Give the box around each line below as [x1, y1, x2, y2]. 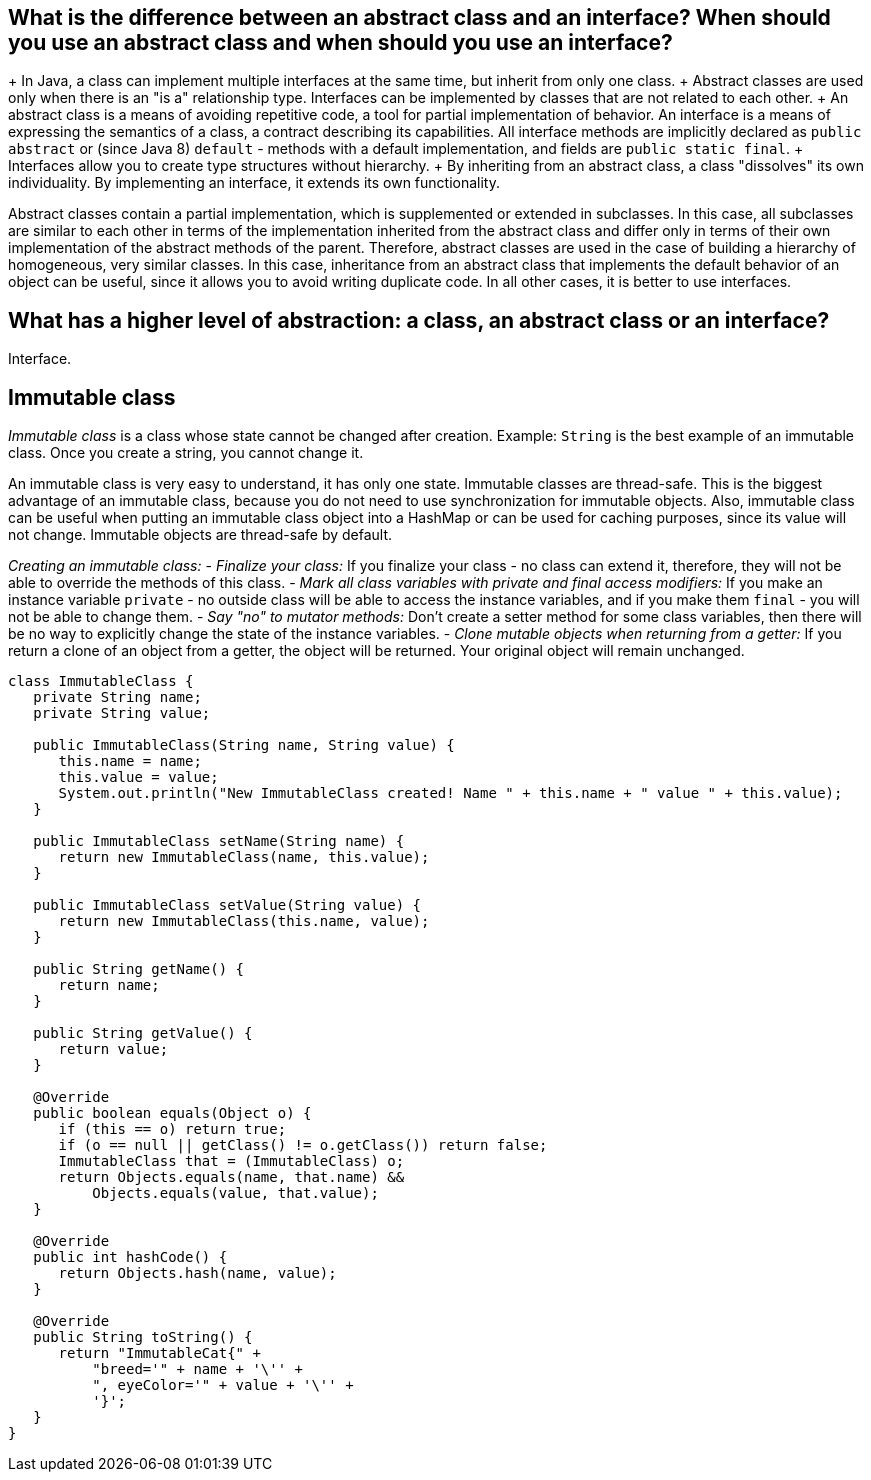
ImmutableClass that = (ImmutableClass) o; [58, 1153, 405, 1170]
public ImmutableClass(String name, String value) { [33, 737, 455, 754]
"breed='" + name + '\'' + [92, 1361, 304, 1378]
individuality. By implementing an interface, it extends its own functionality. [8, 174, 501, 192]
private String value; [33, 705, 211, 722]
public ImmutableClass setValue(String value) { [33, 897, 422, 914]
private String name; [33, 689, 202, 706]
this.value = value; [58, 769, 219, 786]
